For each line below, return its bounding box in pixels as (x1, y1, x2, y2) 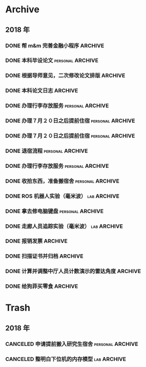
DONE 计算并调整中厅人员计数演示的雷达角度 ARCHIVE (5, 268, 141, 275)
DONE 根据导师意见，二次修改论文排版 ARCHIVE (5, 72, 126, 79)
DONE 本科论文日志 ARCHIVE (5, 87, 78, 94)
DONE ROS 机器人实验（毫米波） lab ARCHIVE (5, 192, 119, 200)
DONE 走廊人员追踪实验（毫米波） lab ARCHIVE (5, 222, 123, 229)
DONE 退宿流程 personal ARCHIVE (5, 147, 88, 154)
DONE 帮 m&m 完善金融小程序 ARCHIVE (5, 42, 105, 49)
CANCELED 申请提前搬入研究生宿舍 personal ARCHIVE (5, 340, 138, 347)
